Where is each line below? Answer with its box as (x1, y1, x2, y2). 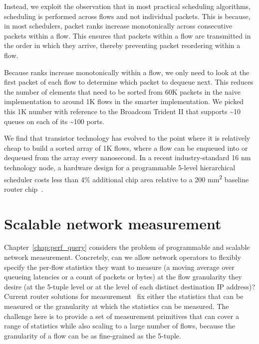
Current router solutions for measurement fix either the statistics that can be (4, 291, 244, 301)
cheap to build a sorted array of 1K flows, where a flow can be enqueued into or (4, 142, 248, 153)
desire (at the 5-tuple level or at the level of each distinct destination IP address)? (4, 281, 256, 291)
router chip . (4, 183, 43, 194)
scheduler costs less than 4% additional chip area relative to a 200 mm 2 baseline (4, 172, 249, 184)
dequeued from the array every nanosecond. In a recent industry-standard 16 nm (4, 152, 251, 163)
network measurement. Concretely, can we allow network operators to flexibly (4, 252, 241, 262)
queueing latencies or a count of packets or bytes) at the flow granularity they (4, 271, 242, 282)
